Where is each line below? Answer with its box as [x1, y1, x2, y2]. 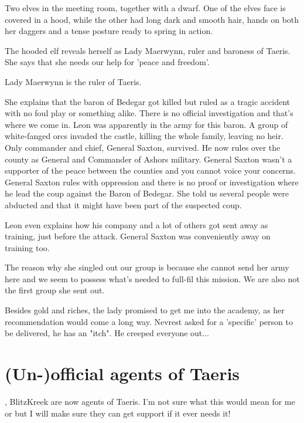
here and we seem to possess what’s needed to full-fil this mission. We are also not [5, 272, 300, 285]
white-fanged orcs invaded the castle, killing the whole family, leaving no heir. [5, 130, 283, 142]
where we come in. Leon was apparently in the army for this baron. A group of [5, 118, 288, 130]
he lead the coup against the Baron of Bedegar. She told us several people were [5, 187, 289, 199]
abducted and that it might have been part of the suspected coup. [5, 198, 242, 211]
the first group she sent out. [5, 284, 105, 296]
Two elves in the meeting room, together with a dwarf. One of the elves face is [5, 2, 286, 13]
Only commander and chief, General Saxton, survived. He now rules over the [5, 141, 281, 153]
